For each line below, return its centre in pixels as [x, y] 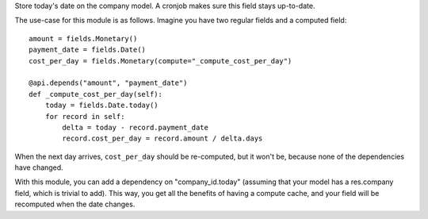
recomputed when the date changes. [75, 204]
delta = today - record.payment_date [136, 127]
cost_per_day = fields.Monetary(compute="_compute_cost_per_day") [160, 61]
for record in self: [85, 116]
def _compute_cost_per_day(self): [96, 94]
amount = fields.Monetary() [83, 38]
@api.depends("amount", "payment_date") [108, 83]
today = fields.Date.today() [101, 106]
